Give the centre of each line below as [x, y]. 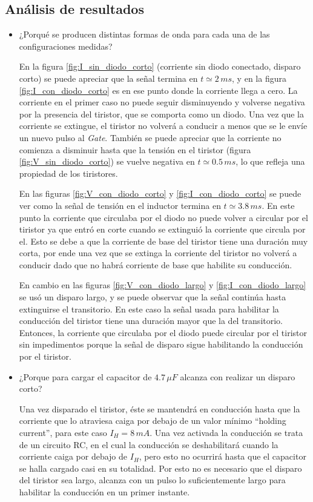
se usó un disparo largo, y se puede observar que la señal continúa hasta [153, 297]
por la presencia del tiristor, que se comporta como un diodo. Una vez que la [161, 114]
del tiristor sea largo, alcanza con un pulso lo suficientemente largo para [152, 480]
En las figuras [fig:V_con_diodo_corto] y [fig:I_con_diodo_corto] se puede [160, 193]
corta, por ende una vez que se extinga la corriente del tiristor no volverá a [158, 253]
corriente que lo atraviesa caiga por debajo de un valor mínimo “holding [153, 421]
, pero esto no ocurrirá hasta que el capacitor [222, 456]
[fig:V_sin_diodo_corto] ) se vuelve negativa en [107, 161]
